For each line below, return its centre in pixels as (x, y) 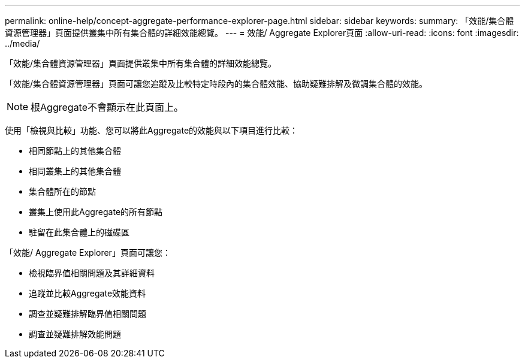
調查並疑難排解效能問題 (75, 334)
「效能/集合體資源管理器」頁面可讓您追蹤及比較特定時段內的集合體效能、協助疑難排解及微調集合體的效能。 (216, 84)
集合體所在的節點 (62, 191)
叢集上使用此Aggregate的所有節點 (96, 212)
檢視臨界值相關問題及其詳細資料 (92, 273)
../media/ (22, 43)
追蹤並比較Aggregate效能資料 (87, 293)
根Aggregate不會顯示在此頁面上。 (107, 107)
